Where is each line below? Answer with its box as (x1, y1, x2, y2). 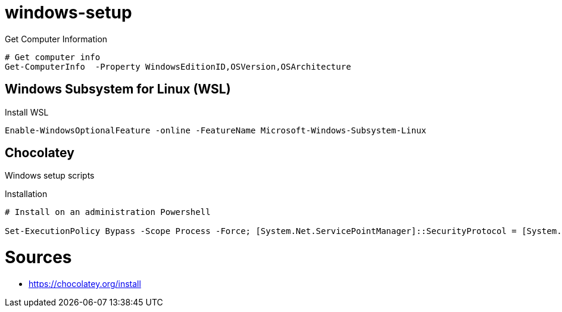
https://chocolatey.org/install (29, 278, 141, 289)
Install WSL (5, 107, 49, 117)
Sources (5, 247, 72, 268)
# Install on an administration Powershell (5, 207, 211, 217)
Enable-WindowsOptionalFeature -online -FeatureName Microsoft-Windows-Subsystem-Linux (5, 125, 427, 135)
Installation (5, 189, 48, 199)
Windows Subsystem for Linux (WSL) (5, 82, 231, 97)
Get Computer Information (5, 33, 108, 44)
